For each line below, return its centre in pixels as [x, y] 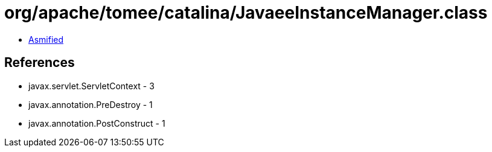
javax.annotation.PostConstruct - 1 [97, 123]
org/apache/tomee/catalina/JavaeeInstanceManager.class [246, 13]
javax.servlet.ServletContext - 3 [91, 86]
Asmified [46, 39]
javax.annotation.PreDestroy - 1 [91, 104]
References [40, 63]
